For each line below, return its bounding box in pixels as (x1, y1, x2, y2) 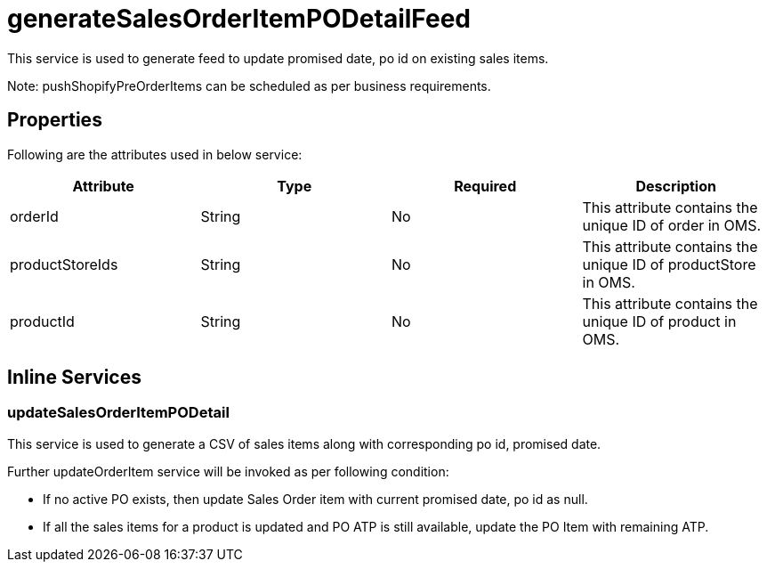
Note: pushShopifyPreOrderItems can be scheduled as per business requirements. (7, 77, 491, 93)
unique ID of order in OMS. (582, 215, 762, 234)
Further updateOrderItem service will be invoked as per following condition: (7, 463, 449, 479)
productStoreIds (10, 255, 118, 273)
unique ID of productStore (582, 255, 756, 273)
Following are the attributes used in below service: (7, 146, 303, 162)
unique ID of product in (582, 312, 737, 330)
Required (454, 176, 517, 195)
